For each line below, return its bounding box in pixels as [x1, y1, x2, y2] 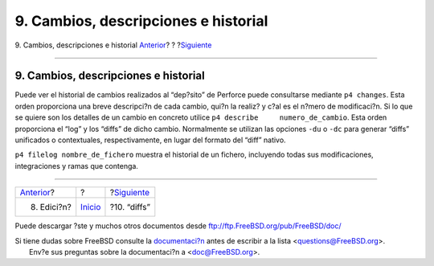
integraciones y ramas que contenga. [14, 161, 138, 170]
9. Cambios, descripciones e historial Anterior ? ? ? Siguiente [14, 40, 212, 50]
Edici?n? [39, 202, 72, 213]
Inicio [80, 202, 101, 213]
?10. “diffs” [109, 202, 150, 213]
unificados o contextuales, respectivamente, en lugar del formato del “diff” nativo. [14, 135, 286, 145]
